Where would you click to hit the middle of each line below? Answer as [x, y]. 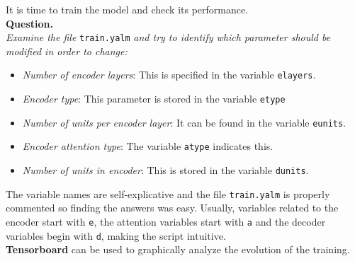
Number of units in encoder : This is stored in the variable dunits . [165, 170]
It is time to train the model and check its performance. [127, 9]
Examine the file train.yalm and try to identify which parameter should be [168, 37]
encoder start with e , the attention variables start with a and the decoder [166, 221]
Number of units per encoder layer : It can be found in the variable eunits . [184, 122]
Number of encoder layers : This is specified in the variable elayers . [169, 75]
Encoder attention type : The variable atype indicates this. [148, 146]
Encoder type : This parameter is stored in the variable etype [154, 99]
